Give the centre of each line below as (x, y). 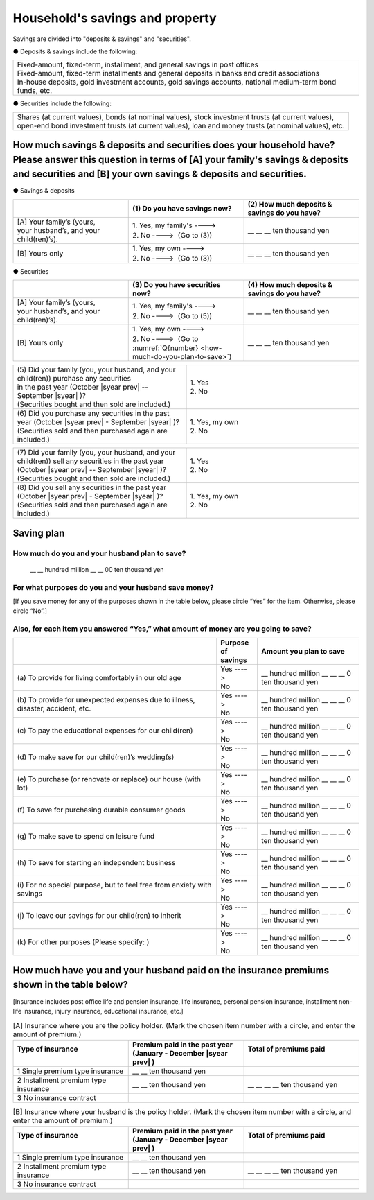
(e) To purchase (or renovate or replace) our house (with (109, 779)
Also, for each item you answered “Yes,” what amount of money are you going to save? (162, 629)
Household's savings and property (115, 18)
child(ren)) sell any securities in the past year (90, 461)
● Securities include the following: (62, 103)
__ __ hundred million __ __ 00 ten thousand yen (97, 569)
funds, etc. (35, 91)
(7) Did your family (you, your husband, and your (96, 453)
